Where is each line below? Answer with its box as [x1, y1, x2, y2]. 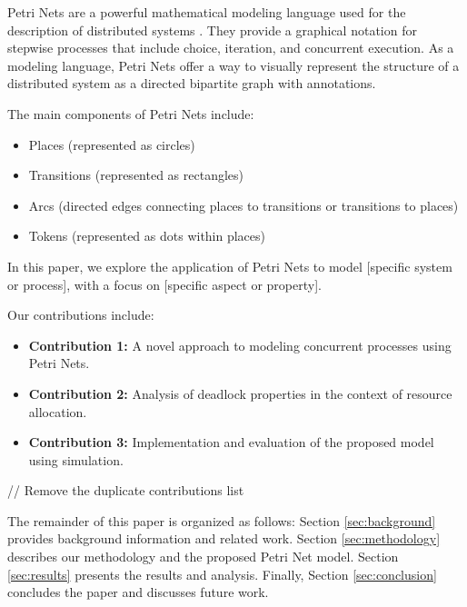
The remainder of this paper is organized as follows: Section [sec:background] [7, 511, 436, 530]
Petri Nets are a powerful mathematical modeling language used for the [7, 3, 406, 21]
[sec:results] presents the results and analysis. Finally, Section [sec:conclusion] [7, 564, 437, 583]
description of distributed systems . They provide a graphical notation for [7, 20, 417, 39]
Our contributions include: [7, 305, 154, 324]
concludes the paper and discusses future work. [7, 582, 269, 602]
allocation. [28, 402, 87, 421]
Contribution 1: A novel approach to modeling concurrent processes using [28, 335, 452, 354]
